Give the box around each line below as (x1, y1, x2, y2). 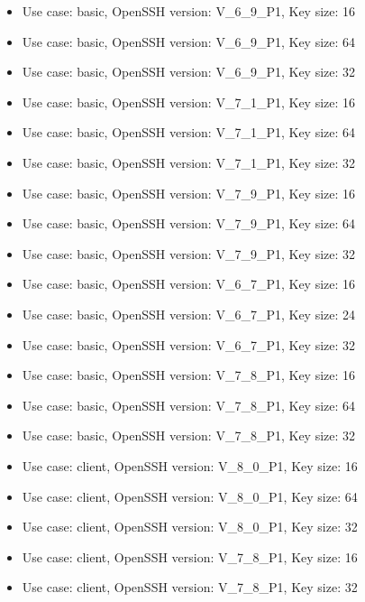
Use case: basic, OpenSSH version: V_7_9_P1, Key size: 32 (22, 244, 356, 263)
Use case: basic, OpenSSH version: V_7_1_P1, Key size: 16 (22, 92, 356, 111)
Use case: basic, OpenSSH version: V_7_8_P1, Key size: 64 (22, 395, 356, 414)
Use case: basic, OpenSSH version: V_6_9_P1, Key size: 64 (22, 32, 356, 51)
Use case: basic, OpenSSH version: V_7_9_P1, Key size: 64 (22, 214, 356, 233)
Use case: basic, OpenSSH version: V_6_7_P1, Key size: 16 (22, 274, 356, 293)
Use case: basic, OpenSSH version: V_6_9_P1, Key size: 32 (22, 62, 356, 81)
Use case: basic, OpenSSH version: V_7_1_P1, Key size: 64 (22, 123, 356, 142)
